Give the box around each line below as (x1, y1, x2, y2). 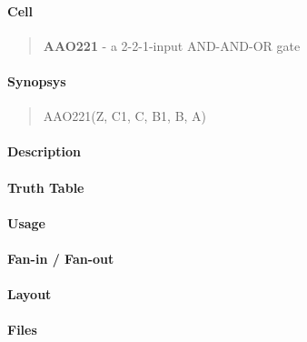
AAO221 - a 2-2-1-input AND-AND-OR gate (43, 35, 301, 55)
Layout (7, 285, 52, 304)
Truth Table (7, 177, 84, 196)
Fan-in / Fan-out (7, 248, 114, 267)
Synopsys (7, 71, 66, 90)
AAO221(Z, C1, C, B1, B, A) (43, 106, 207, 126)
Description (7, 142, 82, 161)
